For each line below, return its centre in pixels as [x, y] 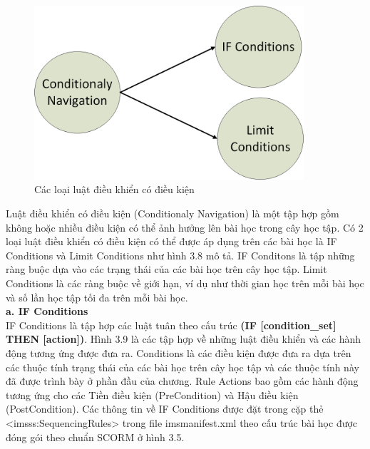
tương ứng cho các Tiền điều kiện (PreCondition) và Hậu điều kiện [152, 394]
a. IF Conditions [47, 311]
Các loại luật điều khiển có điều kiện [114, 189]
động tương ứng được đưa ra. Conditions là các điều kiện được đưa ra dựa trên [179, 353]
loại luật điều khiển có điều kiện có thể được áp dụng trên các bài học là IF [171, 241]
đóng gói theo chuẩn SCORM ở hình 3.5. [95, 437]
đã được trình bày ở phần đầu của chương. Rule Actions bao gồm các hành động [182, 381]
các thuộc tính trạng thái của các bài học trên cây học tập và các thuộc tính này [183, 367]
